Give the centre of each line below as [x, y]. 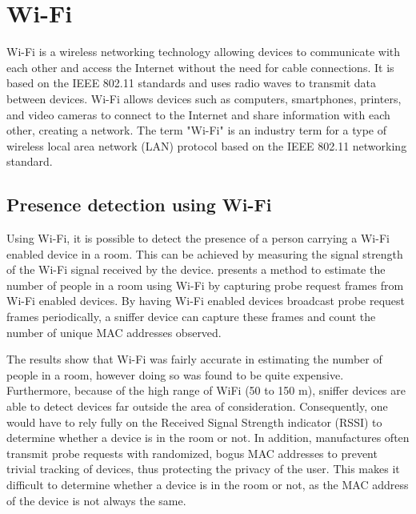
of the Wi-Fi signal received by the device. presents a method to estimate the [196, 269]
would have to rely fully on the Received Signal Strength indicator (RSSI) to [194, 422]
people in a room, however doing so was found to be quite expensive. [175, 374]
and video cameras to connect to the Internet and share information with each [198, 114]
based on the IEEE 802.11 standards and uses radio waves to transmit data [192, 83]
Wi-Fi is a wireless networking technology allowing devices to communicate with [204, 52]
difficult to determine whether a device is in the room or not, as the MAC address [208, 484]
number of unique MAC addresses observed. [114, 332]
